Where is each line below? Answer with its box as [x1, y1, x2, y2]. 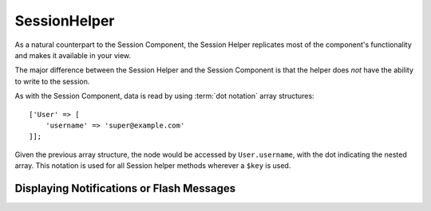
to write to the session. [14, 76, 90, 86]
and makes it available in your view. [14, 50, 132, 60]
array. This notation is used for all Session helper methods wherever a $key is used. [14, 161, 291, 170]
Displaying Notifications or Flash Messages [14, 182, 236, 195]
